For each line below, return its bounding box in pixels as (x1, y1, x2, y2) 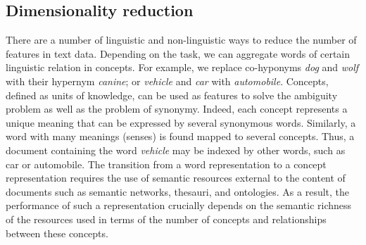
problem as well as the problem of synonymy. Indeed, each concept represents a (6, 101, 348, 116)
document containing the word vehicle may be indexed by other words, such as (6, 142, 346, 157)
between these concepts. (6, 225, 108, 240)
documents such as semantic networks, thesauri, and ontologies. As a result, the (6, 184, 350, 199)
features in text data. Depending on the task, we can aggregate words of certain (6, 46, 351, 61)
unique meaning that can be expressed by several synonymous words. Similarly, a (6, 115, 356, 130)
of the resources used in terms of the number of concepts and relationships (6, 211, 327, 226)
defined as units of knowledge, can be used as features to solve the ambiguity (6, 87, 338, 102)
